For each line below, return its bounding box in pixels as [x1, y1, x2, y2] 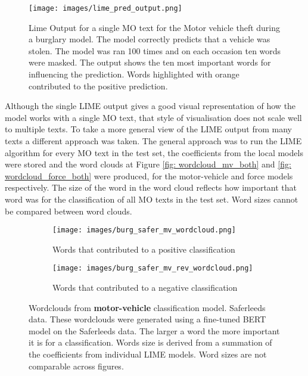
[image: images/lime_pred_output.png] [29, 4, 182, 13]
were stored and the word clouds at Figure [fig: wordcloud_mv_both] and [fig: [5, 158, 291, 170]
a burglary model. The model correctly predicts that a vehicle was [29, 33, 270, 45]
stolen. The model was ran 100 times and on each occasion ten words [29, 44, 281, 57]
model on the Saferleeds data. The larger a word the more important [29, 324, 280, 337]
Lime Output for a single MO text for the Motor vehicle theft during [29, 21, 281, 33]
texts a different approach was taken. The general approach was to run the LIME [5, 135, 302, 147]
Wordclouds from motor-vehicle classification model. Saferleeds [29, 301, 266, 313]
